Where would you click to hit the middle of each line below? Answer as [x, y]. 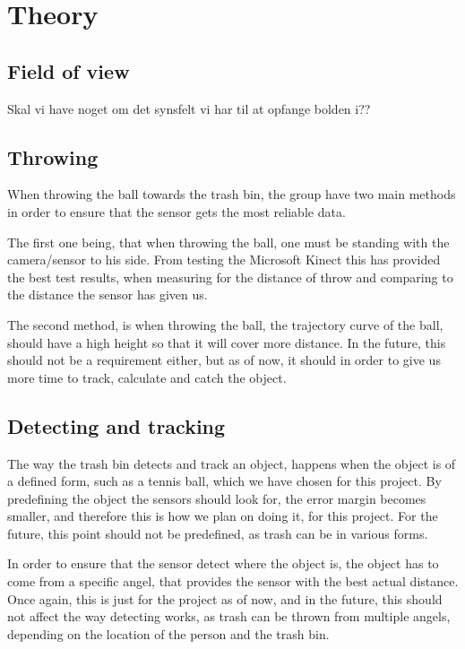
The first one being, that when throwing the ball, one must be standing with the [228, 242]
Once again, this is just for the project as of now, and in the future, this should [225, 598]
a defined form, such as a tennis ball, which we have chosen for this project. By [224, 481]
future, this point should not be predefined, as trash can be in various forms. [218, 533]
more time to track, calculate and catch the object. [147, 377]
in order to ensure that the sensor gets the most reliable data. [177, 211]
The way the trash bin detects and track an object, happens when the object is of [232, 463]
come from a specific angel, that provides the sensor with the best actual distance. [233, 581]
